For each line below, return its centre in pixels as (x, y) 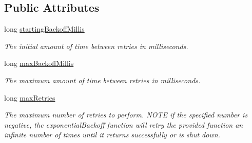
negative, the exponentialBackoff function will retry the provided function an (124, 124)
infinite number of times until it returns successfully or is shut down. (112, 135)
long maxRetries (30, 97)
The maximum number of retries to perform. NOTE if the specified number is (126, 115)
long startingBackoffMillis (44, 29)
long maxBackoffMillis (39, 63)
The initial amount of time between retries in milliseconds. (96, 46)
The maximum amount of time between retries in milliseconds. (102, 80)
